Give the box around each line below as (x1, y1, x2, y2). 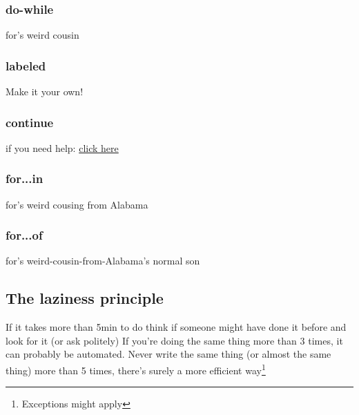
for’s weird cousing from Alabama (6, 197, 148, 211)
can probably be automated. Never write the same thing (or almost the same (6, 347, 331, 361)
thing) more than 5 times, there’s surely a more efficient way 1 (6, 361, 266, 377)
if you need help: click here (6, 140, 119, 155)
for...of (6, 226, 43, 244)
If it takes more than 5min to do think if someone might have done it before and (6, 320, 347, 334)
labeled (6, 57, 46, 74)
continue (6, 113, 54, 131)
